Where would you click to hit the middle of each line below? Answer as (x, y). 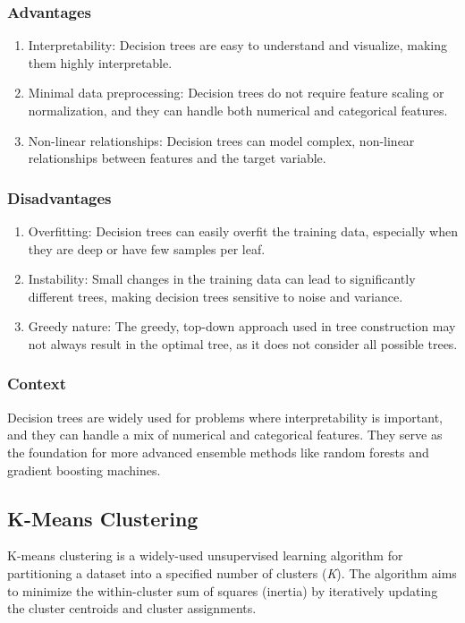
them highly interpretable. (100, 62)
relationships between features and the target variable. (177, 158)
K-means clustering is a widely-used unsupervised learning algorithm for (205, 555)
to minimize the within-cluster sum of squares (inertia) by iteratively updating (223, 590)
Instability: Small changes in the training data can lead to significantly (222, 279)
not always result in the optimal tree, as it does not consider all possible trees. (243, 343)
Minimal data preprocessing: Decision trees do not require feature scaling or (236, 93)
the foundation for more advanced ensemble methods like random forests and (218, 452)
